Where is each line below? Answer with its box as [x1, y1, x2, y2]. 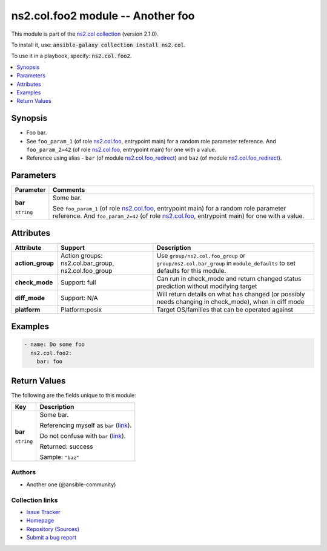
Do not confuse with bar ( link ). [39, 432, 126, 440]
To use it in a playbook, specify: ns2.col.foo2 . [11, 52, 132, 60]
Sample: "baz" [39, 453, 80, 461]
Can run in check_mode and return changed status [156, 274, 302, 282]
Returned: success [39, 442, 93, 451]
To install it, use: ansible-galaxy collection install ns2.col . [11, 41, 186, 48]
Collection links [11, 496, 58, 504]
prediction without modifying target [156, 282, 257, 290]
